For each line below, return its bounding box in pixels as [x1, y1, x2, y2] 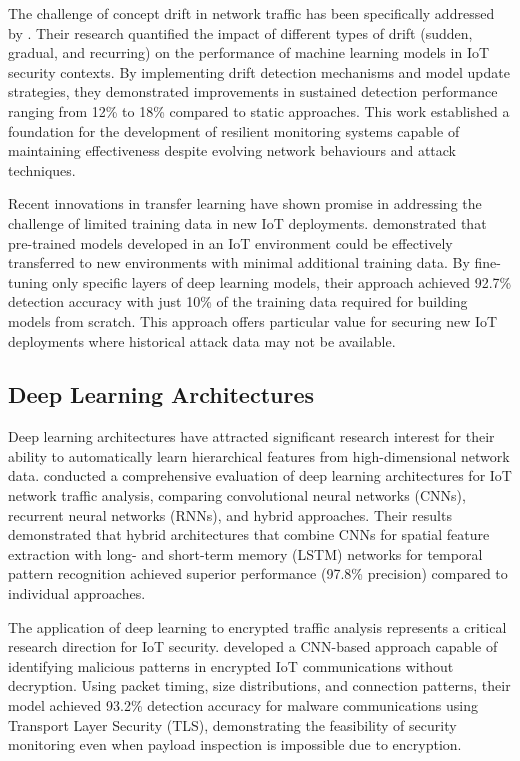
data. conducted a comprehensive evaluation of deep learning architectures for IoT [8, 465, 512, 486]
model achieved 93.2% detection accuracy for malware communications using [8, 695, 479, 716]
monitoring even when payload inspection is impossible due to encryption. [8, 734, 462, 755]
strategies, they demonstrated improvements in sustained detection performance [8, 81, 498, 102]
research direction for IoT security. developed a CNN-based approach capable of [8, 636, 498, 657]
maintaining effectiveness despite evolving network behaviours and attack [8, 140, 456, 161]
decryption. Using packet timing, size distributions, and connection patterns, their [8, 675, 511, 696]
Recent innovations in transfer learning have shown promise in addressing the [8, 193, 482, 214]
